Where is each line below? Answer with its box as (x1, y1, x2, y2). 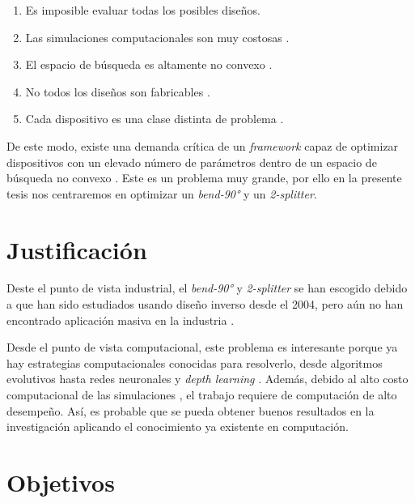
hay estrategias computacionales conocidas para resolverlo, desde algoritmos (6, 354, 383, 371)
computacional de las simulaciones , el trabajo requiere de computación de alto (6, 386, 397, 403)
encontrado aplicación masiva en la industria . (6, 311, 235, 328)
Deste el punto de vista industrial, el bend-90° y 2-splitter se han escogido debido (6, 279, 408, 296)
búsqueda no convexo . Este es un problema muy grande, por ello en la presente (6, 169, 402, 186)
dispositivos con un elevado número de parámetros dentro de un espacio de (6, 153, 377, 170)
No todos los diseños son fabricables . (25, 83, 210, 100)
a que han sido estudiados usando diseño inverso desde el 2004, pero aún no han (6, 296, 404, 313)
